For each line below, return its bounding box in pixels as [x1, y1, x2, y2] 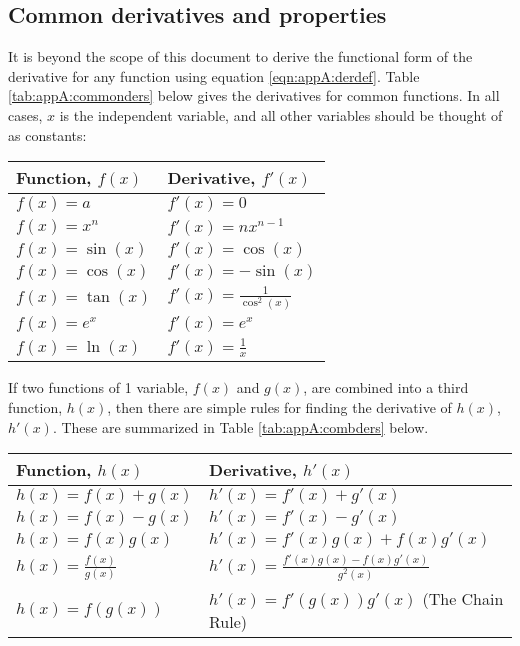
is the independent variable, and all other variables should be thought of [59, 104, 503, 125]
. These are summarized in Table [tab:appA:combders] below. [52, 416, 429, 437]
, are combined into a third [303, 377, 469, 398]
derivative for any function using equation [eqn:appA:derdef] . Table [8, 65, 420, 86]
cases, [8, 104, 43, 125]
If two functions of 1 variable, [8, 377, 189, 398]
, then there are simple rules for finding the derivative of [107, 397, 452, 418]
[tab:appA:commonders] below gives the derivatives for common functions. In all [8, 85, 500, 106]
